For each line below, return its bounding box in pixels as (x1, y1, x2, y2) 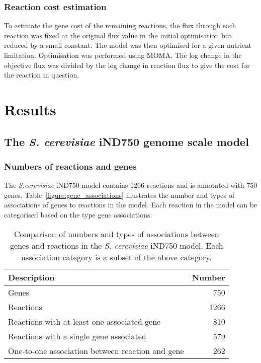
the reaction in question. (4, 69, 79, 80)
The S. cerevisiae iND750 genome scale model (4, 133, 249, 149)
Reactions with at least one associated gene (8, 315, 161, 327)
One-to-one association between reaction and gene (8, 344, 184, 356)
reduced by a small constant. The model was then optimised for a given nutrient (4, 40, 251, 50)
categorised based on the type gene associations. (4, 209, 152, 220)
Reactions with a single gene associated (8, 330, 146, 342)
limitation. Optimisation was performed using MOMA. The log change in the (4, 50, 242, 60)
